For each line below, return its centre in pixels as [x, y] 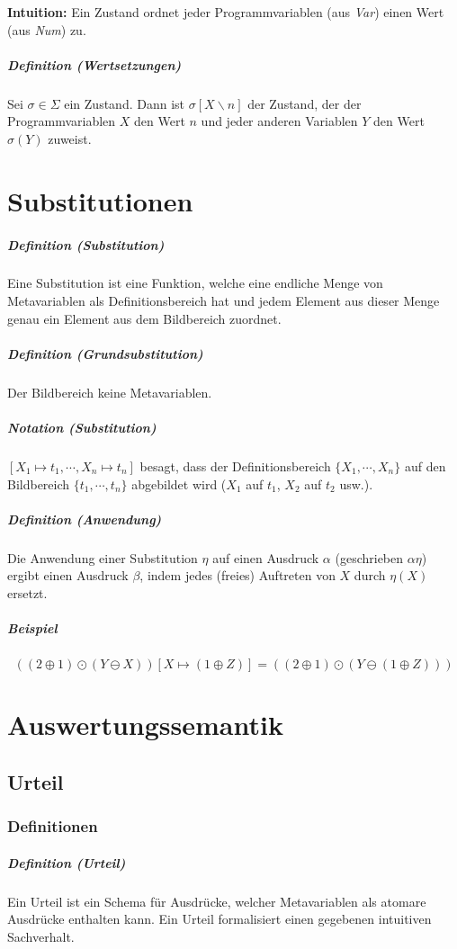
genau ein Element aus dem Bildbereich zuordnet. [144, 318]
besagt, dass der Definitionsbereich [235, 466]
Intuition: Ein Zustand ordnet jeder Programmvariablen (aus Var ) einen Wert [226, 12]
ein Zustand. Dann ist [124, 103]
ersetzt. [27, 592]
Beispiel [32, 628]
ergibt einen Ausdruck [68, 575]
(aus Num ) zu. [47, 29]
